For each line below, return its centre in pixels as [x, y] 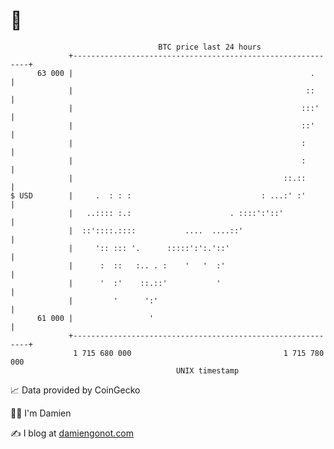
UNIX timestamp [207, 370]
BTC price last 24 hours [210, 47]
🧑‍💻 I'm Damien [41, 413]
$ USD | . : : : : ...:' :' [158, 195]
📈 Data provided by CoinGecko [75, 390]
